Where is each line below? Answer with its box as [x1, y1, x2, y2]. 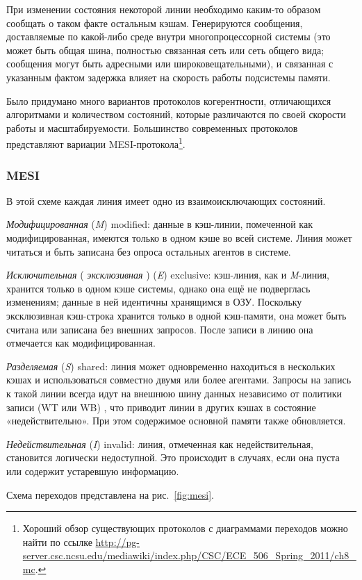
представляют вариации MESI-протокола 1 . [6, 135, 186, 151]
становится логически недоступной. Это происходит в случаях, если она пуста [6, 450, 340, 465]
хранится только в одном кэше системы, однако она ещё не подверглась [6, 281, 311, 295]
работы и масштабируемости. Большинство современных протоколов [6, 120, 298, 135]
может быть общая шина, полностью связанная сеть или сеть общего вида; [6, 42, 324, 57]
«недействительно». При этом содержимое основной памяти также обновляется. [6, 413, 346, 428]
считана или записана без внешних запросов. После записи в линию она [6, 322, 313, 336]
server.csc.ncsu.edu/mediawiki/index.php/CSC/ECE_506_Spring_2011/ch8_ [22, 548, 356, 563]
